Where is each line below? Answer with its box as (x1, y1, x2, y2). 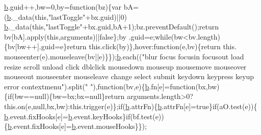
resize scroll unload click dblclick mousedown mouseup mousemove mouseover (4, 61, 247, 72)
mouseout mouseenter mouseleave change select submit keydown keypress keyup (4, 71, 254, 82)
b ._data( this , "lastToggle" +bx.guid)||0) (7, 11, 127, 22)
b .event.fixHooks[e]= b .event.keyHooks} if (4, 111, 130, 121)
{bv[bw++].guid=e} (4, 41, 67, 52)
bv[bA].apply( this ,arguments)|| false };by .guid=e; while (4, 31, 171, 42)
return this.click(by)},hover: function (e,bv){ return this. (67, 41, 237, 52)
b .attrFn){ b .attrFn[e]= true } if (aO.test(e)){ (125, 100, 257, 111)
